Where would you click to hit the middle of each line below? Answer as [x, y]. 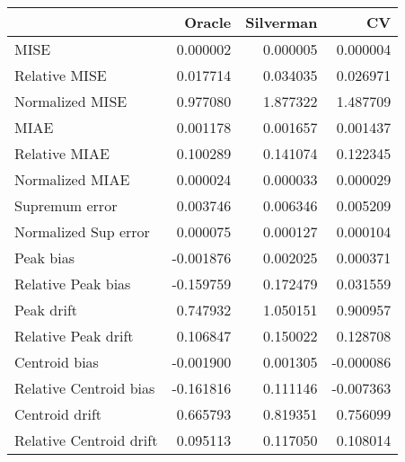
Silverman [282, 22]
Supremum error [66, 205]
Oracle [208, 22]
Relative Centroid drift [86, 440]
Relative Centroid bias [85, 388]
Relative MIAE [62, 153]
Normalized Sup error [82, 231]
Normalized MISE [71, 101]
